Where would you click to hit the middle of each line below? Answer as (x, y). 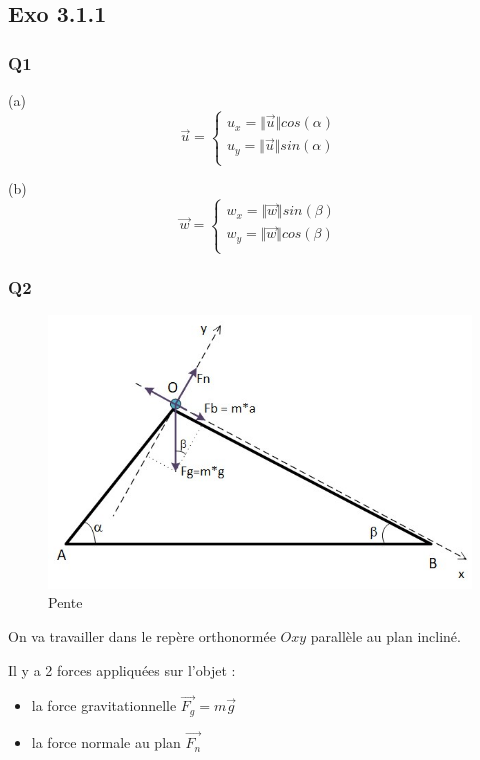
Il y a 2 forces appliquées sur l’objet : (122, 669)
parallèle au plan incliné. (385, 636)
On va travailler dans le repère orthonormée (142, 636)
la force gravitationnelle (104, 705)
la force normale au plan (106, 742)
